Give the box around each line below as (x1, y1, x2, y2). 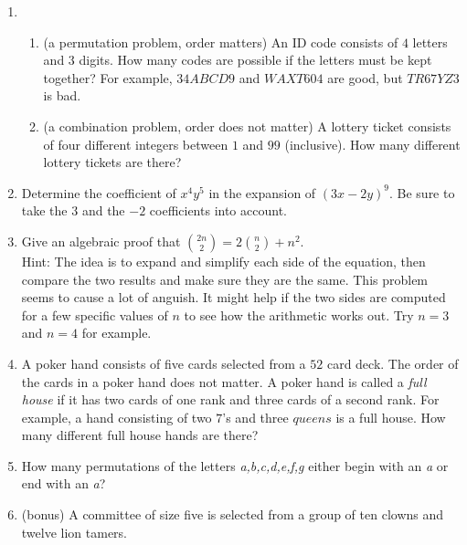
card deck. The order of (326, 353, 459, 372)
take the (21, 201, 68, 220)
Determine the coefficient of (21, 183, 176, 202)
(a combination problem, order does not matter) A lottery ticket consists (43, 116, 451, 135)
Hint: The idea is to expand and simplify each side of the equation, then (21, 251, 426, 270)
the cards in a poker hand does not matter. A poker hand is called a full (21, 372, 427, 391)
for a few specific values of (21, 305, 168, 324)
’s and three (222, 407, 289, 426)
